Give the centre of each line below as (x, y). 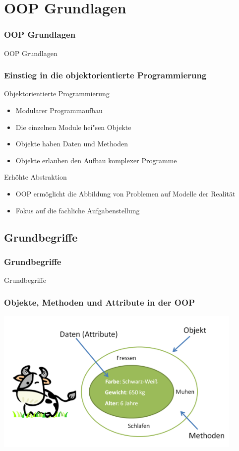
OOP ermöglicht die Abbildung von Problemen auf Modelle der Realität (125, 193)
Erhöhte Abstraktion (35, 177)
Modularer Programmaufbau (59, 110)
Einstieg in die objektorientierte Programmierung (105, 75)
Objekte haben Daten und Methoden (72, 144)
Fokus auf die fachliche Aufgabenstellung (78, 210)
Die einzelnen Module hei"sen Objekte (73, 127)
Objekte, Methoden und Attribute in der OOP (99, 302)
